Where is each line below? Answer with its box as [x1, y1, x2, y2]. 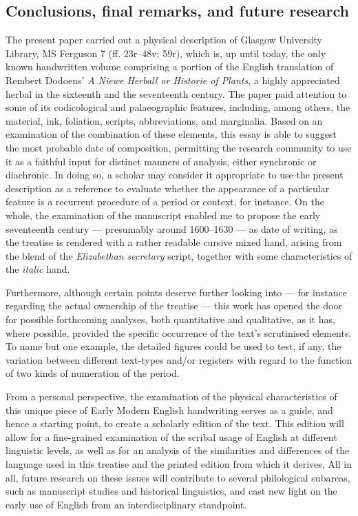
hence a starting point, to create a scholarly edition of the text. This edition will [6, 416, 344, 431]
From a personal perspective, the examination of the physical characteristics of [6, 389, 337, 404]
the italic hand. [6, 262, 70, 276]
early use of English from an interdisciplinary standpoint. [6, 497, 247, 511]
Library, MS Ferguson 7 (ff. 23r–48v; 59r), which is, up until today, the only [6, 45, 326, 60]
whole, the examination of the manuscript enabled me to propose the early [6, 207, 321, 222]
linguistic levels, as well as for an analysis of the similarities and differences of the [6, 443, 350, 457]
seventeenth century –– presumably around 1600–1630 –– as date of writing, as [6, 221, 338, 236]
